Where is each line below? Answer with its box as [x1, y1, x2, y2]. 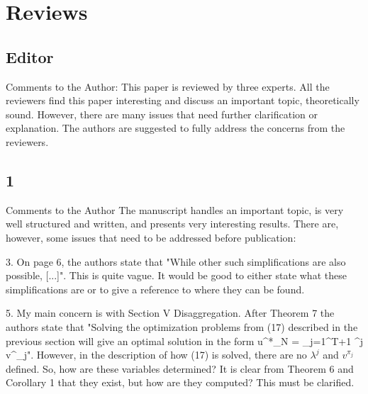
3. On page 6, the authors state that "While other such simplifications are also [6, 254, 346, 269]
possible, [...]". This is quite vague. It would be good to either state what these [6, 268, 347, 283]
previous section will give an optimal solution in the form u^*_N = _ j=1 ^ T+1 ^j [6, 333, 363, 348]
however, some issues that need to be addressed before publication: [6, 230, 296, 244]
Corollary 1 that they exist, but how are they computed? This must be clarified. [6, 375, 355, 390]
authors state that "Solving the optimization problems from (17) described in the [6, 319, 358, 334]
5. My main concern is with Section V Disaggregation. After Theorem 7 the [6, 305, 335, 320]
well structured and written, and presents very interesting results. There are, [6, 216, 339, 231]
